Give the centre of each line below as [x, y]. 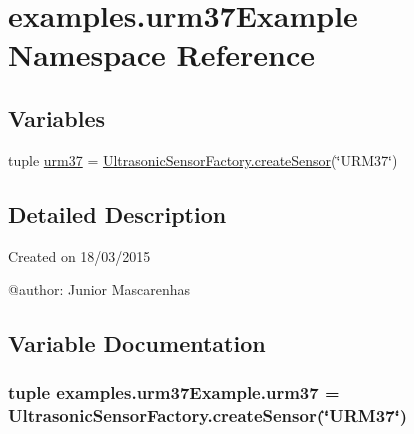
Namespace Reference [161, 54]
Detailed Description [117, 213]
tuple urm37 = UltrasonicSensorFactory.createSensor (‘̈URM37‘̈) [203, 159]
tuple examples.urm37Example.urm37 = [174, 392]
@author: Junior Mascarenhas [99, 289]
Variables [57, 117]
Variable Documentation [137, 343]
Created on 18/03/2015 [79, 255]
